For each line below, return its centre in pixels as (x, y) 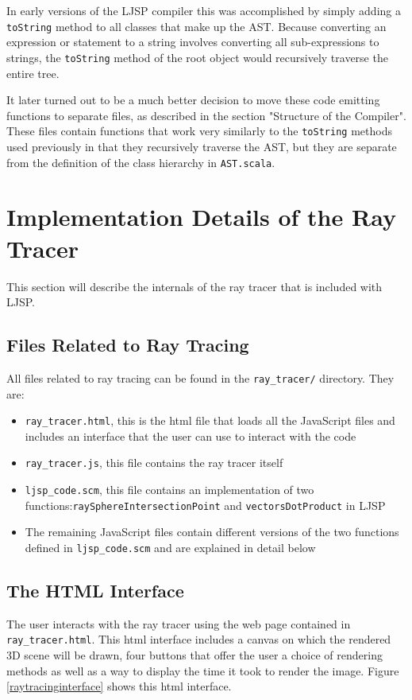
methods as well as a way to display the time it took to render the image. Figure (203, 670)
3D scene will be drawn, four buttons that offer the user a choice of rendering (194, 655)
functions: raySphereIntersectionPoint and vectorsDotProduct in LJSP (205, 505)
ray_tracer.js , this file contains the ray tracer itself (154, 463)
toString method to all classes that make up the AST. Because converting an (196, 26)
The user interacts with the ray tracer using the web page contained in (179, 623)
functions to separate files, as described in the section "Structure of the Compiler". (206, 115)
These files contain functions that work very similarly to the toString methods (199, 131)
